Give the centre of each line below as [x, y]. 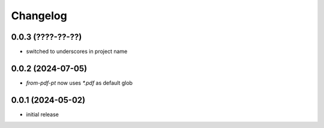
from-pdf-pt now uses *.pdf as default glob [79, 83]
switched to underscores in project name [77, 52]
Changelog [39, 16]
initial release [43, 114]
